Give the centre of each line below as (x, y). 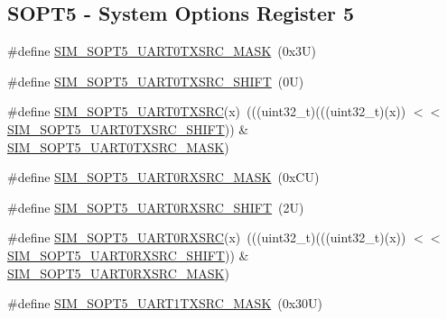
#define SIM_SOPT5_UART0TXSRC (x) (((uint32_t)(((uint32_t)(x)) (207, 111)
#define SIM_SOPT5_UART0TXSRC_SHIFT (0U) (156, 81)
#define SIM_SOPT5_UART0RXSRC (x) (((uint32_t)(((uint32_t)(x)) (207, 237)
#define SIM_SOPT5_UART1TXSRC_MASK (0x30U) (165, 303)
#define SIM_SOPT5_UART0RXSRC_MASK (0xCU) (163, 177)
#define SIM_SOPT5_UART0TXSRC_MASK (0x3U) (162, 51)
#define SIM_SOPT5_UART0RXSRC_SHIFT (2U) (156, 207)
